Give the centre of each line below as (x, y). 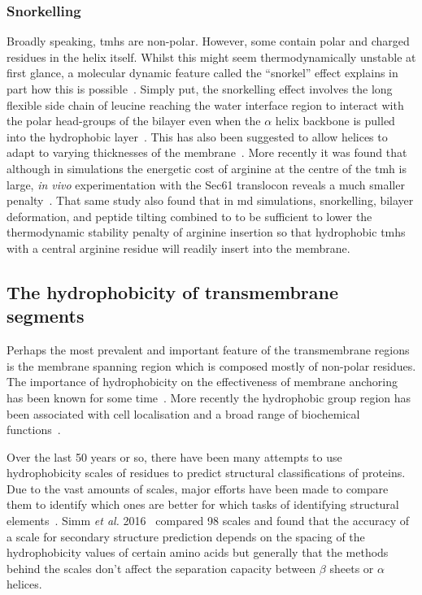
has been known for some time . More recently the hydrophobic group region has (209, 397)
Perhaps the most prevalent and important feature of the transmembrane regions (208, 350)
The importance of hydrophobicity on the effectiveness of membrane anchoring (202, 382)
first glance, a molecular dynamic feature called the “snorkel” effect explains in (202, 73)
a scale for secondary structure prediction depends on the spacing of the (186, 536)
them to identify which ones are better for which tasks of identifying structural (203, 504)
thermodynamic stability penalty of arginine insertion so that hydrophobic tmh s (206, 232)
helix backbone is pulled (335, 121)
